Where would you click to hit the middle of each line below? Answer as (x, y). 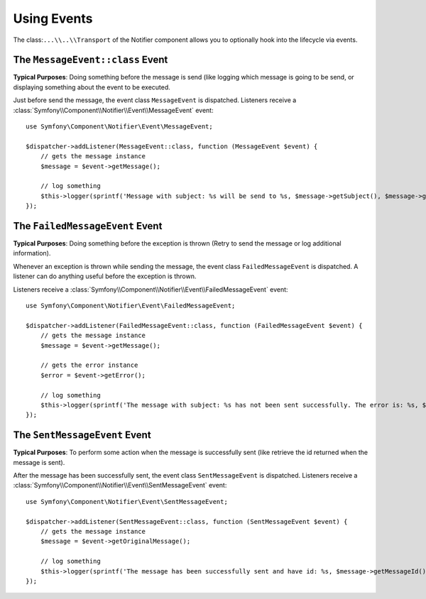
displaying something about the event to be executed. (92, 87)
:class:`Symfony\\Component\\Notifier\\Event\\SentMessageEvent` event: (120, 485)
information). (32, 253)
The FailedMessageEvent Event (88, 226)
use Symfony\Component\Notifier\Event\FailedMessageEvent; (131, 306)
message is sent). (39, 462)
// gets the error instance (89, 365)
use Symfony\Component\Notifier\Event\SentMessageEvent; (127, 501)
